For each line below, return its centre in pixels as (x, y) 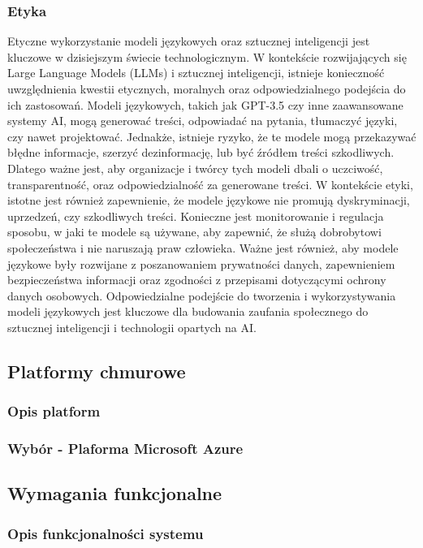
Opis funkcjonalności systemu (106, 533)
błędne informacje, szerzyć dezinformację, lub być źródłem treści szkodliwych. (201, 152)
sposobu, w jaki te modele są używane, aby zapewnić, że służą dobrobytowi (194, 232)
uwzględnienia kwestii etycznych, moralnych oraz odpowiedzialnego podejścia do (207, 88)
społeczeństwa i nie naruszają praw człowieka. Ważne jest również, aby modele (203, 247)
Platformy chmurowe (97, 371)
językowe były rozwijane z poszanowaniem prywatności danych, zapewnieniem (201, 263)
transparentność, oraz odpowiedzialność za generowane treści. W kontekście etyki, (210, 184)
